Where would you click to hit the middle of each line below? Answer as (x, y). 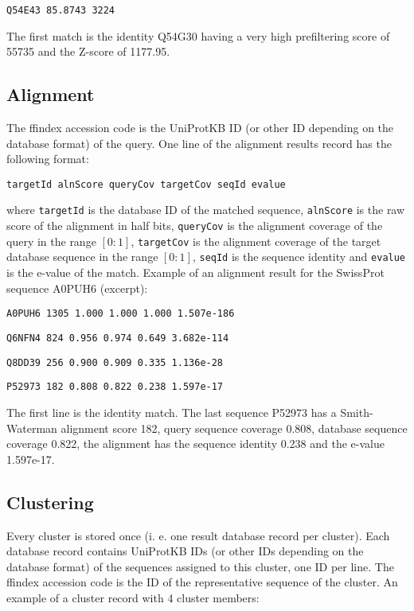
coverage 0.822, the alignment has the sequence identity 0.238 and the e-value (195, 444)
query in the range (51, 241)
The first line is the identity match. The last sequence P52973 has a (172, 412)
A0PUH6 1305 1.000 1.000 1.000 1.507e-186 (121, 314)
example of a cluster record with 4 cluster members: (133, 597)
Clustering (50, 502)
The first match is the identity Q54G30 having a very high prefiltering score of (198, 35)
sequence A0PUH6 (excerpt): (77, 288)
